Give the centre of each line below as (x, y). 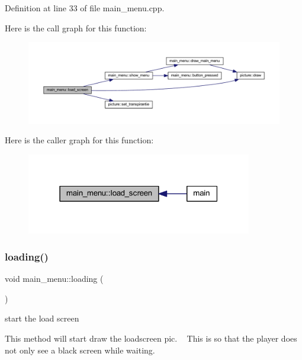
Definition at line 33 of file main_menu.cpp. (85, 8)
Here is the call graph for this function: (76, 28)
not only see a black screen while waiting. (80, 350)
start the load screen (42, 318)
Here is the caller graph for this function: (79, 140)
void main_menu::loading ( (54, 279)
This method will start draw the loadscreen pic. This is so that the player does (151, 338)
